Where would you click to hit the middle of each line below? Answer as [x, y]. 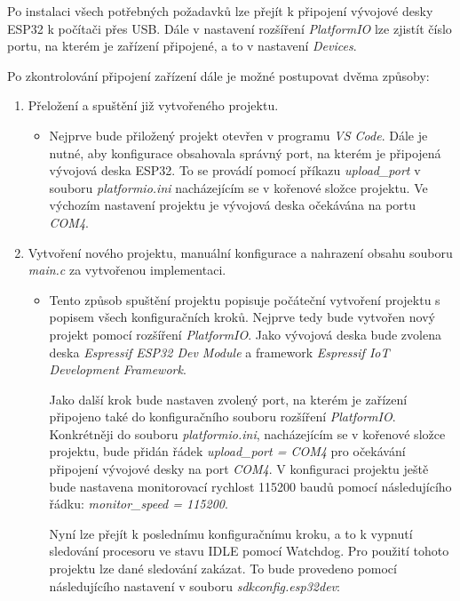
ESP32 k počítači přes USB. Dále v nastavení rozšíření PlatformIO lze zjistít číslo [230, 28]
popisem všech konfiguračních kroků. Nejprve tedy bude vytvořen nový [242, 317]
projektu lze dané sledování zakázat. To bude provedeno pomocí [223, 569]
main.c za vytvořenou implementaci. [127, 270]
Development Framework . [118, 369]
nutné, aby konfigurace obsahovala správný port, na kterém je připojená [245, 152]
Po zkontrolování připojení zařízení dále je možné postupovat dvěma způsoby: [218, 75]
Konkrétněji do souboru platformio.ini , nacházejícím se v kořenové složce [247, 433]
